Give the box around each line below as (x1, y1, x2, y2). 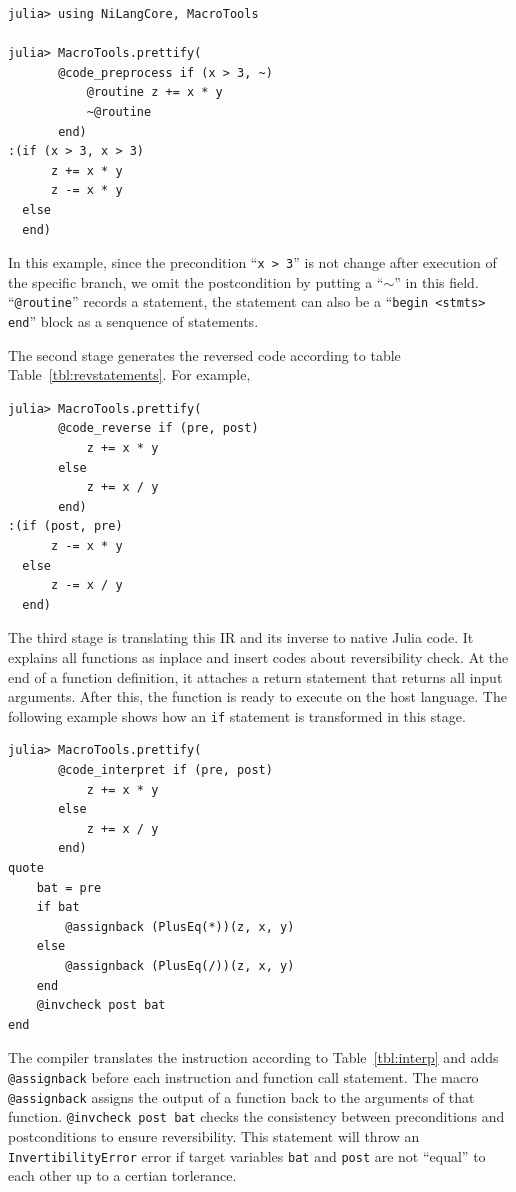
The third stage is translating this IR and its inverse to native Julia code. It (8, 627, 474, 648)
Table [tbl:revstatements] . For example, (8, 364, 251, 385)
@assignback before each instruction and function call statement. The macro (8, 1066, 479, 1087)
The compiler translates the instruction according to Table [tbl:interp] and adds (8, 1047, 499, 1068)
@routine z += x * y (86, 85, 223, 100)
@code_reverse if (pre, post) (58, 421, 259, 436)
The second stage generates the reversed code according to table (8, 344, 401, 365)
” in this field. (394, 271, 479, 292)
